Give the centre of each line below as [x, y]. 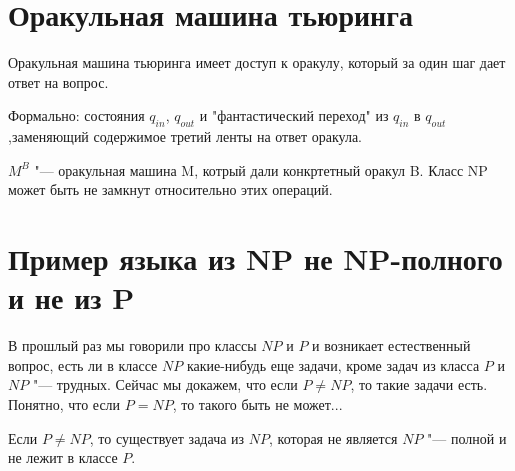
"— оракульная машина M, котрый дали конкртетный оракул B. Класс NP [261, 169]
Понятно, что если [64, 403]
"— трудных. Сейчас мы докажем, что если [165, 384]
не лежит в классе [63, 457]
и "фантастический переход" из [294, 115]
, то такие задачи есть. [419, 384]
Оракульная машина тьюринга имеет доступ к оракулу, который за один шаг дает [257, 62]
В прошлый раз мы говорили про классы [132, 345]
